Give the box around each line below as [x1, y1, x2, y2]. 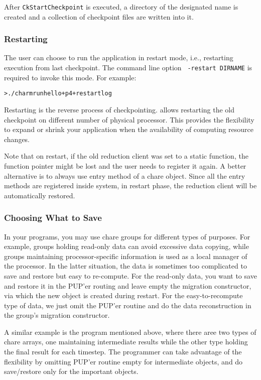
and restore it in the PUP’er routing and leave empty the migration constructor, [4, 280, 251, 291]
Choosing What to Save [4, 211, 102, 224]
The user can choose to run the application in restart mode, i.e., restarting [4, 52, 233, 63]
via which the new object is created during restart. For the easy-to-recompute [4, 290, 243, 301]
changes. [4, 134, 30, 144]
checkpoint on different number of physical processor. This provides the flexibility [4, 114, 254, 124]
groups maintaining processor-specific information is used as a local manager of [4, 250, 247, 261]
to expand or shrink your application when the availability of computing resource [4, 124, 254, 135]
